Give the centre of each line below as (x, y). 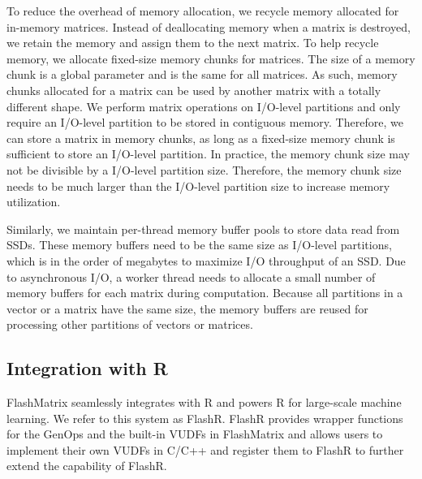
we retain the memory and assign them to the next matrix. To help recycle (193, 43)
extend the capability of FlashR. (87, 466)
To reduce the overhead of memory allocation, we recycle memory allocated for (203, 11)
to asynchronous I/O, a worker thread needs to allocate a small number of (191, 276)
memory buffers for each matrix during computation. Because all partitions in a (205, 293)
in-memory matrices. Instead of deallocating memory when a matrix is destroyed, (209, 26)
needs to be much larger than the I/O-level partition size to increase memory (198, 186)
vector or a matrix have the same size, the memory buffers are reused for (187, 308)
